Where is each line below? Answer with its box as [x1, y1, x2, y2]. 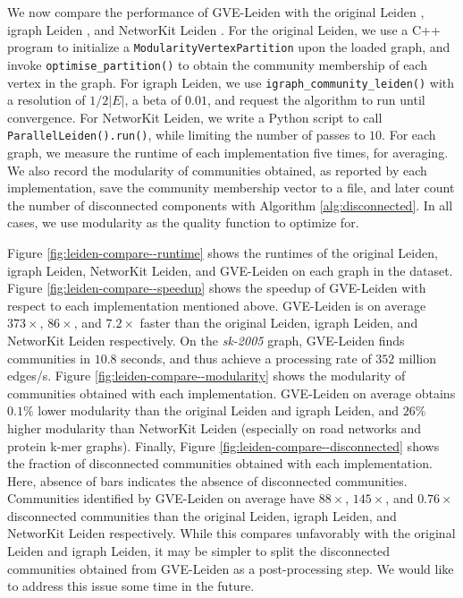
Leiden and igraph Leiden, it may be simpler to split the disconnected [7, 542, 391, 560]
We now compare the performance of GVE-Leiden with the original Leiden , [7, 3, 425, 21]
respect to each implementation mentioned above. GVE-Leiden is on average [7, 295, 426, 314]
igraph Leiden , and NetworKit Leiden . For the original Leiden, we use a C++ [7, 20, 441, 38]
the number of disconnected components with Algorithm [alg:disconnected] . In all [7, 195, 453, 214]
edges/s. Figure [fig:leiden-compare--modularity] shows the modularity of [7, 366, 406, 385]
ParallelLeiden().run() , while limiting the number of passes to [7, 125, 366, 144]
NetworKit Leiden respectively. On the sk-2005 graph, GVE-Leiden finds [7, 330, 405, 349]
